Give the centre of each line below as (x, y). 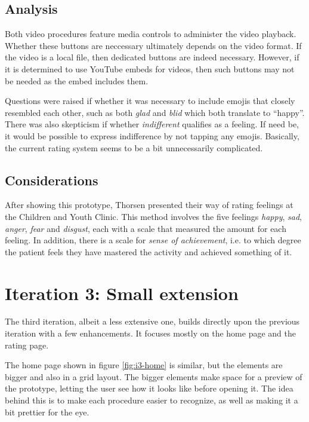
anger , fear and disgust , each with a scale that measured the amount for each (146, 228)
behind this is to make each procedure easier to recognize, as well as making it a (152, 400)
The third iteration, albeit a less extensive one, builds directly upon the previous (152, 321)
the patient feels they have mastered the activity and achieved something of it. (149, 251)
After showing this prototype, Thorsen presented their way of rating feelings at (149, 205)
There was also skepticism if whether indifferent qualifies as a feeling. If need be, (152, 124)
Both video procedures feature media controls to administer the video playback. (151, 34)
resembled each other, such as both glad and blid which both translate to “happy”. (155, 112)
